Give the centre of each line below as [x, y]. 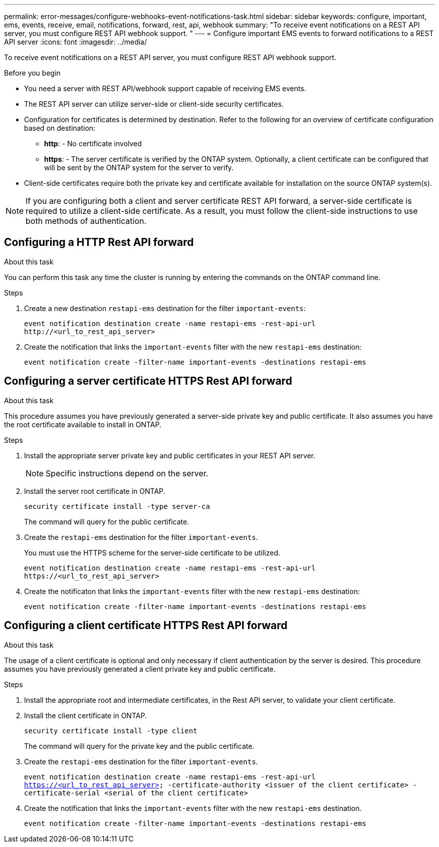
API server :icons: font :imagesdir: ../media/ [76, 42]
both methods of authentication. [86, 221]
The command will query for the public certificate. [107, 521]
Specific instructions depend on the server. [127, 473]
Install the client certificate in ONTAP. [85, 715]
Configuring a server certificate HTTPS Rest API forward [148, 381]
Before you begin [32, 73]
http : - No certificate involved [93, 144]
